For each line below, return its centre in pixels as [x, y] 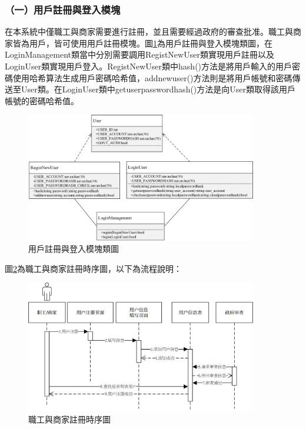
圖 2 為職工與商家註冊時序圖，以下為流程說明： [93, 268]
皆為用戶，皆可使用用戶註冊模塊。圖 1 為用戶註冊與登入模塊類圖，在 [142, 43]
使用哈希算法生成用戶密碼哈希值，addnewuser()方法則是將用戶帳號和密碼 [152, 77]
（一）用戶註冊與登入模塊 [63, 9]
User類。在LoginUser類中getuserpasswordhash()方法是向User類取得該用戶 [158, 89]
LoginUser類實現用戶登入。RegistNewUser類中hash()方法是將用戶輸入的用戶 [149, 66]
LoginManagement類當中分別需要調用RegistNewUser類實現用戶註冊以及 [139, 54]
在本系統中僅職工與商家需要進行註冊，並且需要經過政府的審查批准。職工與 [149, 31]
